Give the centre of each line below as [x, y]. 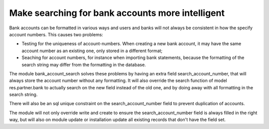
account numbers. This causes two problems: [56, 34]
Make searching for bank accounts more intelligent [117, 13]
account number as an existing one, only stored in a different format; [92, 51]
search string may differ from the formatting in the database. [84, 64]
